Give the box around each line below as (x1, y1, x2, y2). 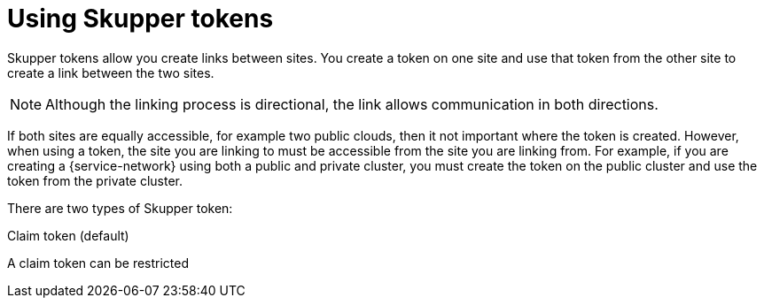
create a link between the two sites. (7, 65, 214, 80)
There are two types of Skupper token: (7, 200, 233, 216)
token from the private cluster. (7, 172, 183, 188)
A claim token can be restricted (7, 255, 190, 271)
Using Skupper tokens (7, 4, 274, 34)
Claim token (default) (7, 227, 129, 243)
